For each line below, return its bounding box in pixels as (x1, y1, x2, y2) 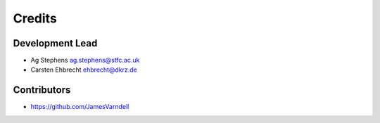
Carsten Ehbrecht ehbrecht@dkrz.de (30, 65, 137, 74)
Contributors (13, 84, 71, 96)
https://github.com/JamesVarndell (30, 103, 129, 111)
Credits (13, 11, 58, 26)
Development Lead (13, 37, 98, 49)
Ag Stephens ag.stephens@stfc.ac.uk (30, 56, 140, 65)
